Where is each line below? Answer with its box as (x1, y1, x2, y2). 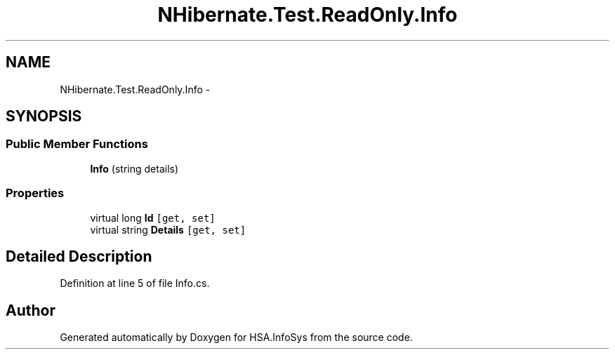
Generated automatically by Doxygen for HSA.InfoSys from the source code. (60, 331, 413, 344)
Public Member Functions (6, 137, 148, 152)
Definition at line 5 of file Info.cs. (60, 277, 210, 290)
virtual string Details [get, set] (90, 223, 246, 236)
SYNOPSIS (6, 107, 82, 126)
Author (6, 301, 55, 319)
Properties (6, 186, 65, 201)
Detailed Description (6, 247, 152, 265)
